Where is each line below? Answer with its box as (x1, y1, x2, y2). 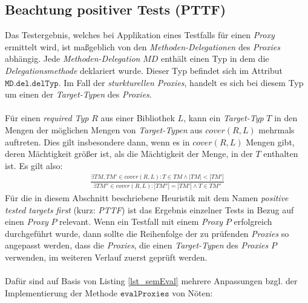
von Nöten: (172, 286, 213, 299)
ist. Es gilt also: (5, 159, 63, 171)
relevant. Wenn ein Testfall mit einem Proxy (59, 215, 223, 228)
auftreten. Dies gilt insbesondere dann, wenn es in (5, 135, 190, 148)
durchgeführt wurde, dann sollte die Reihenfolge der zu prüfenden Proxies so (5, 227, 289, 239)
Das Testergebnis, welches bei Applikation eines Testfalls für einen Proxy (5, 28, 275, 41)
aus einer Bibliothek (100, 112, 175, 124)
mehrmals (258, 123, 295, 136)
